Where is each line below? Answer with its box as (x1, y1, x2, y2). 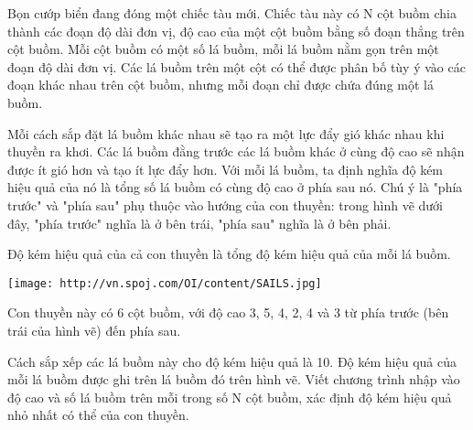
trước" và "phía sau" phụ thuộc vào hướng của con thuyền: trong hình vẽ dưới (7, 195, 443, 214)
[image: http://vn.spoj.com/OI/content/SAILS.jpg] (7, 276, 322, 290)
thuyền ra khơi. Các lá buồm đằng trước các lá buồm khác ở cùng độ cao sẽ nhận (7, 142, 465, 161)
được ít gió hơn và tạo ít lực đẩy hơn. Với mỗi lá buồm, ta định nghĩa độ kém (7, 159, 444, 178)
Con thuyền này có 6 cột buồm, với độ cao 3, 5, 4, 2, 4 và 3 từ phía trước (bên (7, 303, 449, 322)
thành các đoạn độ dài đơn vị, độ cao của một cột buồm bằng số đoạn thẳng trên (7, 21, 465, 40)
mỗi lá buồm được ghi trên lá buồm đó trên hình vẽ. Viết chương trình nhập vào (7, 370, 460, 389)
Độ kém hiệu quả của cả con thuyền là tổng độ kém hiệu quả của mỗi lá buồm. (7, 244, 451, 263)
